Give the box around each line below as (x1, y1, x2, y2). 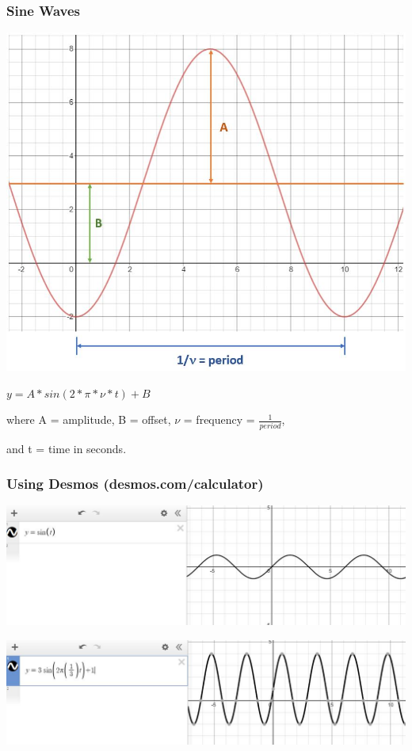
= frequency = (183, 411, 255, 428)
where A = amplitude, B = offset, (6, 411, 171, 428)
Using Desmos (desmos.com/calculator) (6, 474, 264, 494)
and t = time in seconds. (6, 440, 127, 456)
